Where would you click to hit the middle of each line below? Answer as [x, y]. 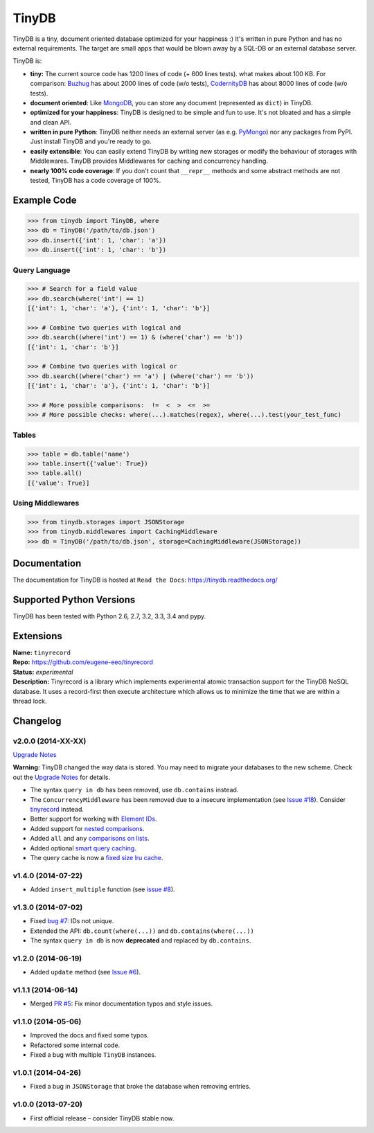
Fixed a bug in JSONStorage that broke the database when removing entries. [140, 1087]
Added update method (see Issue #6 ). [86, 972]
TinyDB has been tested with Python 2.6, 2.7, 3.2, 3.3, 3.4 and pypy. [109, 616]
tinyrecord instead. [57, 810]
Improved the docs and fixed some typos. [89, 1035]
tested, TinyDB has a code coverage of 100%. [96, 181]
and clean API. [51, 122]
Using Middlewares [46, 503]
